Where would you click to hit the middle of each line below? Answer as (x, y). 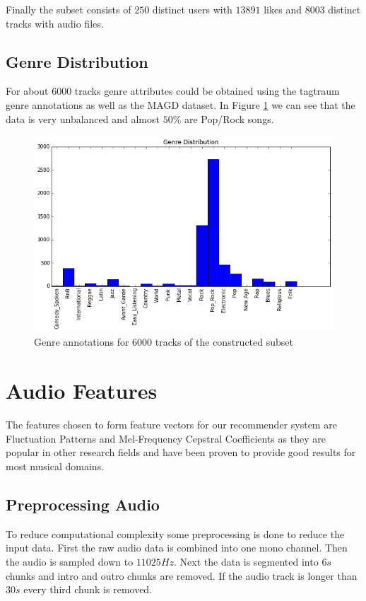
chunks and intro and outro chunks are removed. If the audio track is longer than (182, 575)
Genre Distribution (77, 61)
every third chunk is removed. (88, 589)
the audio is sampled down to (70, 561)
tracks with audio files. (55, 23)
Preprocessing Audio (83, 504)
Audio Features (82, 391)
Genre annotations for (82, 342)
